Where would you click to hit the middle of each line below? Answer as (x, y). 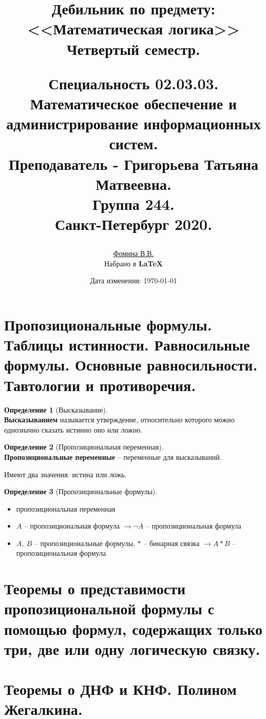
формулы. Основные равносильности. (131, 365)
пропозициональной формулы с (109, 608)
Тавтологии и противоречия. (100, 385)
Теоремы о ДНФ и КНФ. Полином (120, 689)
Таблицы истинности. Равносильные (127, 345)
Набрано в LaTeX (133, 263)
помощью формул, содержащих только (134, 628)
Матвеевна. (134, 183)
